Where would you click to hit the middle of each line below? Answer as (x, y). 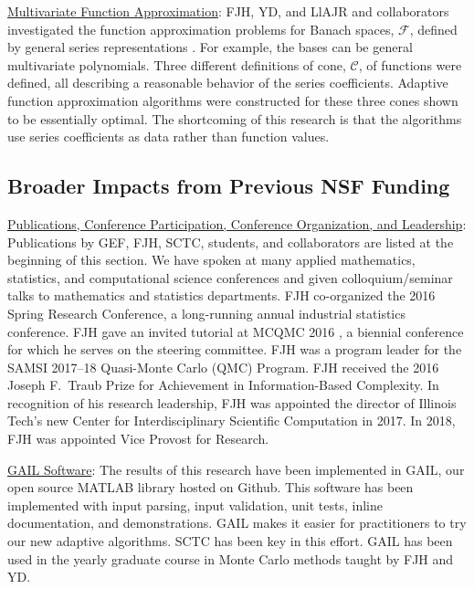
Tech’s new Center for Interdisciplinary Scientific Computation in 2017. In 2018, (232, 421)
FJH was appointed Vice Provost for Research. (138, 439)
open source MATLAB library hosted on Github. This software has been (211, 487)
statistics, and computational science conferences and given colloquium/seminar (230, 277)
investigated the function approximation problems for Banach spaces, (201, 29)
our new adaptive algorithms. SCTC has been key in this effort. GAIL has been (230, 541)
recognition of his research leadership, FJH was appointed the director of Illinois (232, 402)
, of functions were (410, 64)
